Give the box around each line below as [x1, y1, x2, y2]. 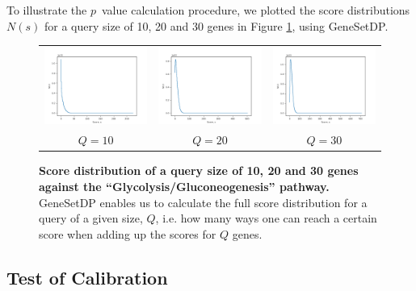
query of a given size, [39, 210, 143, 227]
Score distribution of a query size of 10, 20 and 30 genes [39, 162, 359, 179]
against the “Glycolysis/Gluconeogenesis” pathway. [39, 177, 330, 194]
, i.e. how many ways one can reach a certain [155, 210, 377, 227]
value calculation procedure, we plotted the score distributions [101, 2, 410, 18]
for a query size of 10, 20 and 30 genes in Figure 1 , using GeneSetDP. [44, 17, 389, 34]
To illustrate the [6, 2, 87, 18]
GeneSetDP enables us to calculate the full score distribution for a [39, 193, 368, 210]
